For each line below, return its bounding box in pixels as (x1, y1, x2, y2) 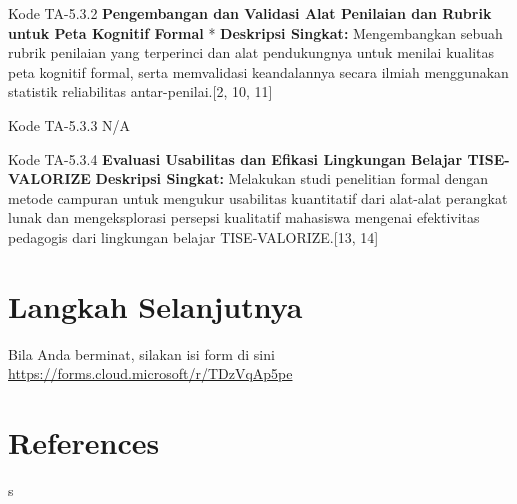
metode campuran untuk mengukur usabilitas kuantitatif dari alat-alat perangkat (8, 187, 508, 208)
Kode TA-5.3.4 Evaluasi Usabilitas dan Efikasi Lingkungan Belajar (8, 148, 463, 169)
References (8, 422, 160, 463)
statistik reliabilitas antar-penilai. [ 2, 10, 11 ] (8, 81, 273, 102)
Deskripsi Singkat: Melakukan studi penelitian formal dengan (95, 168, 489, 189)
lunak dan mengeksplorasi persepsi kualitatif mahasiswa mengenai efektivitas (8, 207, 480, 228)
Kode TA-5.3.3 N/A (8, 114, 131, 135)
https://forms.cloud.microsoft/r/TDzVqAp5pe (8, 363, 293, 384)
